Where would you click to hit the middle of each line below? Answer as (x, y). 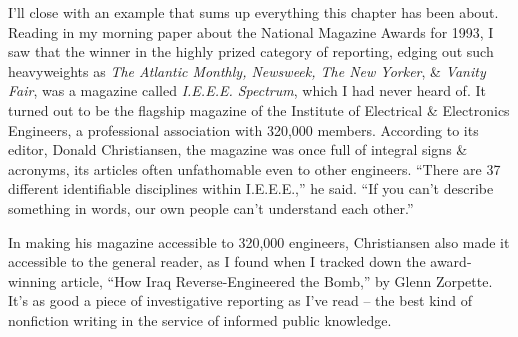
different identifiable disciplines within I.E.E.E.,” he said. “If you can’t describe (251, 188)
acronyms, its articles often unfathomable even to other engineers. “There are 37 (254, 168)
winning (32, 280)
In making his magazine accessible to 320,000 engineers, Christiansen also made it (259, 241)
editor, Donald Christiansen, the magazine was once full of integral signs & (238, 149)
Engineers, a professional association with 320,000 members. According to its (243, 129)
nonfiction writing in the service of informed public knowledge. (200, 319)
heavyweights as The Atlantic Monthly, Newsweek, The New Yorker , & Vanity (247, 70)
